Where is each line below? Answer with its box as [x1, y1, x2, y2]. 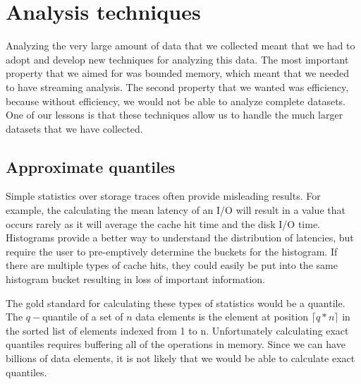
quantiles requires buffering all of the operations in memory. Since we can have [6, 337, 345, 352]
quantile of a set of [42, 309, 123, 324]
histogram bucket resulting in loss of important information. [6, 272, 266, 287]
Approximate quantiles [6, 155, 176, 177]
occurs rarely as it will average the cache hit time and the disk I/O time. [6, 216, 320, 231]
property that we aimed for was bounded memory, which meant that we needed [6, 66, 350, 80]
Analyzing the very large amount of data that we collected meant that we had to [6, 38, 355, 53]
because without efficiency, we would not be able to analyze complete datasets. [6, 93, 346, 108]
